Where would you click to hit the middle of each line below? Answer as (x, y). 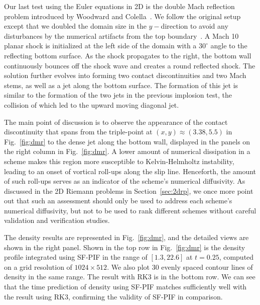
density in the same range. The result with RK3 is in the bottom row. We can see (130, 277)
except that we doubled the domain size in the (75, 26)
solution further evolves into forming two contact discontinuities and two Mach (125, 75)
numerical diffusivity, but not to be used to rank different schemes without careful (130, 210)
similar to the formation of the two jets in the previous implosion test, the (118, 95)
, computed (236, 257)
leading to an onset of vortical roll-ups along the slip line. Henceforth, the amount (130, 171)
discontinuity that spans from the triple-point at (78, 132)
